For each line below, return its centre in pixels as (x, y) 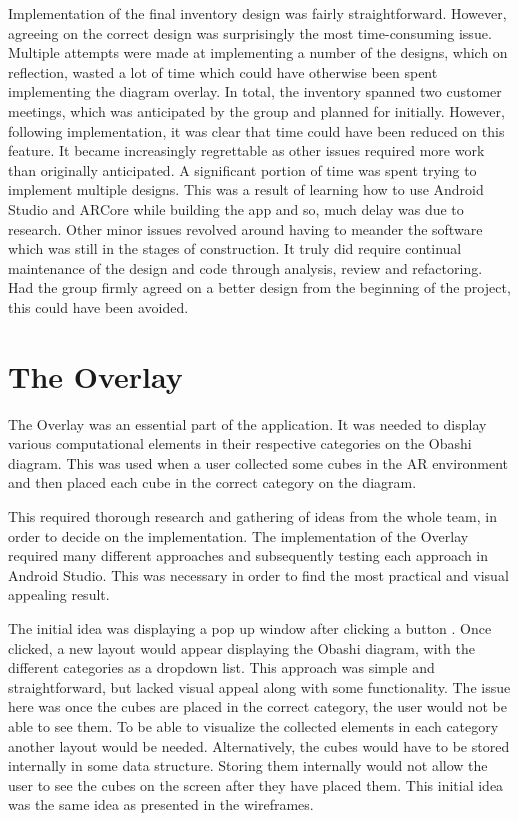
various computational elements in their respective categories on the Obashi (240, 443)
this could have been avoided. (98, 306)
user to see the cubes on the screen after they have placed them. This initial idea (256, 784)
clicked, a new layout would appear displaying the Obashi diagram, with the (241, 647)
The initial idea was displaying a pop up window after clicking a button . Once (250, 627)
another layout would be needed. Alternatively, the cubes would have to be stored (259, 745)
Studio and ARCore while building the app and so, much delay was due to (236, 208)
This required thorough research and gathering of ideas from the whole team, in (252, 516)
